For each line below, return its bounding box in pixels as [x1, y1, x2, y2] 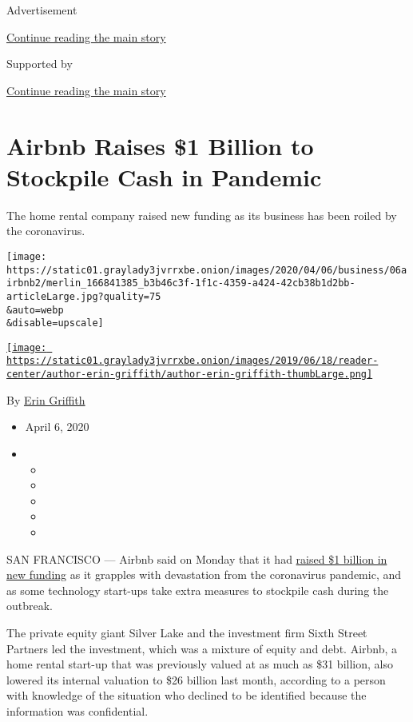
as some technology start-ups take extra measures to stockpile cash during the [6, 581, 389, 598]
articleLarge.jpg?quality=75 [6, 290, 161, 302]
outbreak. [6, 597, 54, 614]
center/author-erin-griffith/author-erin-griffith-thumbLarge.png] [6, 369, 373, 381]
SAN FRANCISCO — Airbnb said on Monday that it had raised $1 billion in [6, 550, 387, 567]
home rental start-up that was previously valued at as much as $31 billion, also [6, 656, 393, 672]
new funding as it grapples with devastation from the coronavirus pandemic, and [6, 566, 402, 583]
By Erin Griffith [6, 391, 85, 408]
